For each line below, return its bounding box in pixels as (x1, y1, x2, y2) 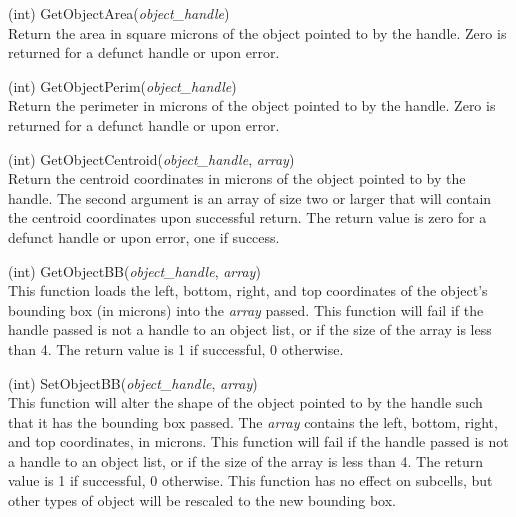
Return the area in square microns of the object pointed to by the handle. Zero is (8, 22, 507, 43)
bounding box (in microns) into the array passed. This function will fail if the (8, 299, 484, 320)
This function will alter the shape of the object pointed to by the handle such (8, 392, 483, 413)
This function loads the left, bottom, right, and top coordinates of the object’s (8, 280, 488, 301)
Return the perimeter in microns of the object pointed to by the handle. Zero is (8, 95, 496, 116)
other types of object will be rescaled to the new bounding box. (8, 490, 396, 511)
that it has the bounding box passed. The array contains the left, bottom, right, (8, 411, 498, 432)
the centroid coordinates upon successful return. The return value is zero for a (8, 207, 487, 228)
